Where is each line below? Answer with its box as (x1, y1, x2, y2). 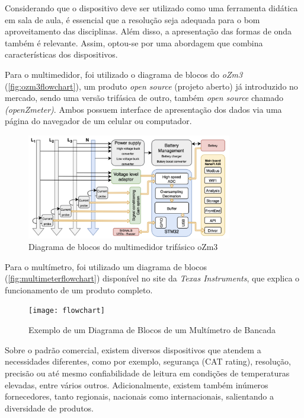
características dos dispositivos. (5, 48, 118, 61)
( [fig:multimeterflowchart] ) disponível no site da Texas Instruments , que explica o (5, 272, 300, 284)
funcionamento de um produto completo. (5, 283, 153, 296)
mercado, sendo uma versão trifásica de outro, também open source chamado (5, 91, 284, 104)
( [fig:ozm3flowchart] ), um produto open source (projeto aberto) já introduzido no (5, 80, 298, 92)
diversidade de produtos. (5, 401, 94, 414)
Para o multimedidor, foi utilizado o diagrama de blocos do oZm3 (5, 68, 243, 80)
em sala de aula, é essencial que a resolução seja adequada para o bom (5, 13, 260, 26)
